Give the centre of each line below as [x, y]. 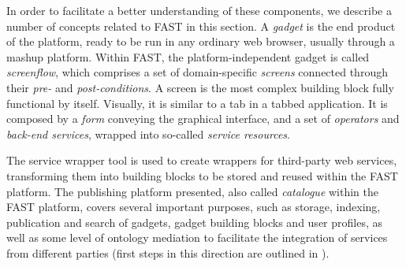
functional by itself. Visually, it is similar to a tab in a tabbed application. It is [197, 103]
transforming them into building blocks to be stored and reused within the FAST [202, 175]
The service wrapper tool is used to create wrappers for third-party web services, [202, 160]
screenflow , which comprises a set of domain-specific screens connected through [197, 72]
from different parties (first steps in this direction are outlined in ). [168, 252]
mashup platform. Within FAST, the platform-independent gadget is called [188, 56]
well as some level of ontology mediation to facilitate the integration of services [197, 237]
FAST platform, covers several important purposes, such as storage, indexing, [194, 207]
